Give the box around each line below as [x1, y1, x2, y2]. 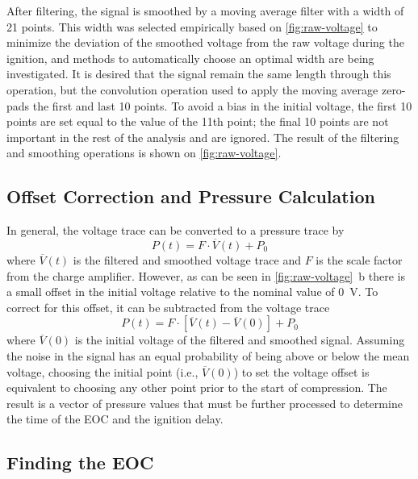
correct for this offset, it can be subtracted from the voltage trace [6, 298, 330, 315]
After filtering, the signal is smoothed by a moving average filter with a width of [6, 2, 404, 19]
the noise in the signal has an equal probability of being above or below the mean [6, 347, 410, 364]
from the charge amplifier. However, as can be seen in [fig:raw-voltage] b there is [6, 267, 405, 284]
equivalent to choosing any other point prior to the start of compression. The [6, 379, 387, 396]
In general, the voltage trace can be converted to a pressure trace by [6, 222, 345, 239]
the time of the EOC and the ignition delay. [6, 410, 224, 427]
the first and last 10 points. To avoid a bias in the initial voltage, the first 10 [32, 97, 412, 114]
